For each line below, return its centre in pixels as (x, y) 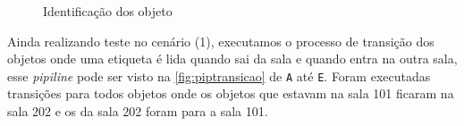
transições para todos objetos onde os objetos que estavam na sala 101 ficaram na (231, 93)
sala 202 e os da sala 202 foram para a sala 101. (138, 111)
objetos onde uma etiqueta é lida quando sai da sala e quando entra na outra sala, (232, 59)
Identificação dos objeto (108, 11)
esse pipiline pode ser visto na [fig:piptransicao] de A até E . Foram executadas (219, 76)
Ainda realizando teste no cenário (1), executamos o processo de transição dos (221, 41)
